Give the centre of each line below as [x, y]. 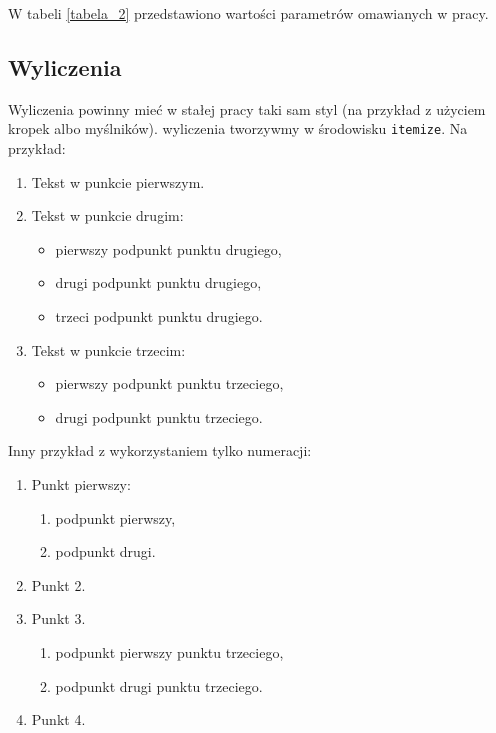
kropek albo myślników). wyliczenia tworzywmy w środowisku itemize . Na [238, 128]
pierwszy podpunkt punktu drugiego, [168, 248]
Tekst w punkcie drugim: [107, 215]
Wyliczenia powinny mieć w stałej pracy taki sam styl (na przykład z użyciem [247, 108]
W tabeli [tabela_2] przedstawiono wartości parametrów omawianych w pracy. [248, 13]
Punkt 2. [58, 584]
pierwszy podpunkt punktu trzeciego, [169, 383]
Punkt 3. [58, 618]
